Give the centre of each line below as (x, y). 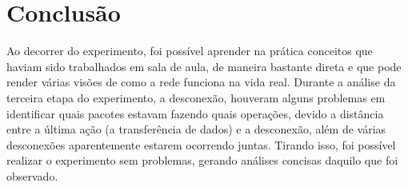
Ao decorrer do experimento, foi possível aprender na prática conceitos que (190, 51)
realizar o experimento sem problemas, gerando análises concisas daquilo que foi (202, 160)
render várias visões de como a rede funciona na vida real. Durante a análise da (201, 82)
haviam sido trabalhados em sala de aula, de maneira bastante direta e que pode (204, 66)
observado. (32, 175)
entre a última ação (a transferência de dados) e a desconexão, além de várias (196, 129)
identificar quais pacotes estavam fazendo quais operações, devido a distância (195, 113)
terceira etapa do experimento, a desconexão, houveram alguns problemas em (196, 97)
